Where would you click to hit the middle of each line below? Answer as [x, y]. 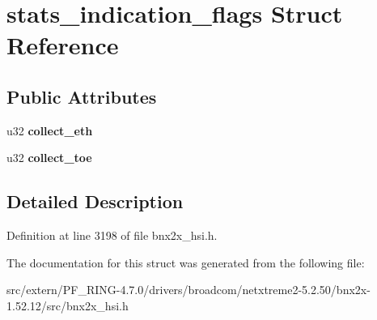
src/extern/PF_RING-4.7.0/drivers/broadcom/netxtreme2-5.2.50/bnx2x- [188, 290]
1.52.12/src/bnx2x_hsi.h [68, 305]
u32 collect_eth [50, 130]
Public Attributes [82, 96]
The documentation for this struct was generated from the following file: [186, 262]
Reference [63, 45]
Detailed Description [95, 201]
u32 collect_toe [49, 158]
